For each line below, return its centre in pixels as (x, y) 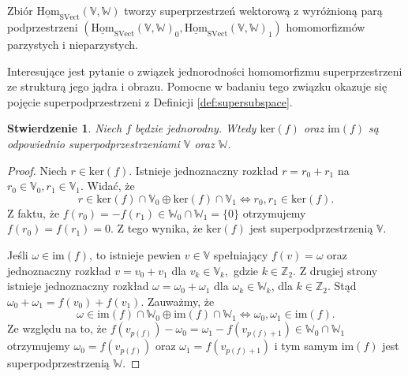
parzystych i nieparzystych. (73, 45)
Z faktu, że (34, 212)
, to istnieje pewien (135, 254)
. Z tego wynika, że (157, 228)
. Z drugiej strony (335, 270)
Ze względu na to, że (57, 328)
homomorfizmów (326, 27)
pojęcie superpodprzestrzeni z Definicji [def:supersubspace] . (150, 101)
